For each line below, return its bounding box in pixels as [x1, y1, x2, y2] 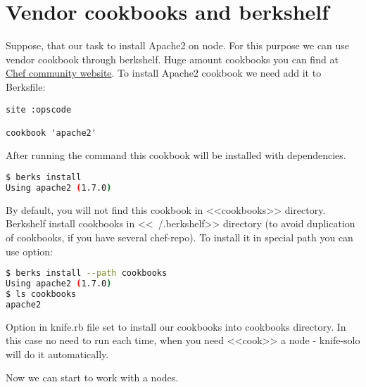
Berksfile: [6, 79, 46, 94]
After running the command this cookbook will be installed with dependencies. [6, 148, 346, 163]
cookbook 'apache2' [6, 127, 96, 138]
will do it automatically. [6, 346, 109, 361]
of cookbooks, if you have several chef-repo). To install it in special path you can [6, 230, 353, 244]
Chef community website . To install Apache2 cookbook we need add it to [6, 65, 322, 80]
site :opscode [6, 104, 72, 115]
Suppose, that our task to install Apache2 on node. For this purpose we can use [6, 38, 350, 53]
